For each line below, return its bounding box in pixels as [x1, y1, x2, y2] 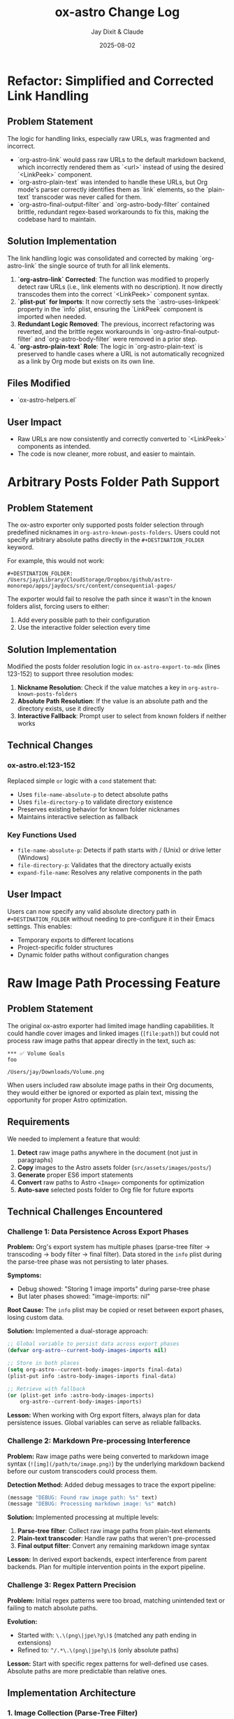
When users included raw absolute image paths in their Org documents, [7, 1081, 214, 1089]
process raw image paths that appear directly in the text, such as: [7, 1036, 196, 1045]
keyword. [7, 543, 34, 551]
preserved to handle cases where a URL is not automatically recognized [17, 349, 225, 358]
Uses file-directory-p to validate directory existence [17, 797, 173, 806]
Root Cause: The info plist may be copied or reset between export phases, [7, 1306, 224, 1314]
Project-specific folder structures [17, 943, 113, 951]
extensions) [17, 1638, 52, 1647]
